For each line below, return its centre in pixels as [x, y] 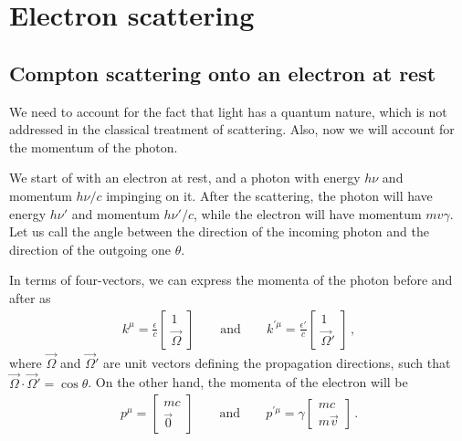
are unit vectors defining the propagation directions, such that [277, 362]
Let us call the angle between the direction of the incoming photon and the [219, 231]
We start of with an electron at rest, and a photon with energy [185, 178]
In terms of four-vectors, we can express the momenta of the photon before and [231, 280]
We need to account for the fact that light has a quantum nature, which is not [228, 111]
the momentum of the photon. [94, 147]
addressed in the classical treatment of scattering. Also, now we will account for [232, 129]
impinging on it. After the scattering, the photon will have [269, 195]
